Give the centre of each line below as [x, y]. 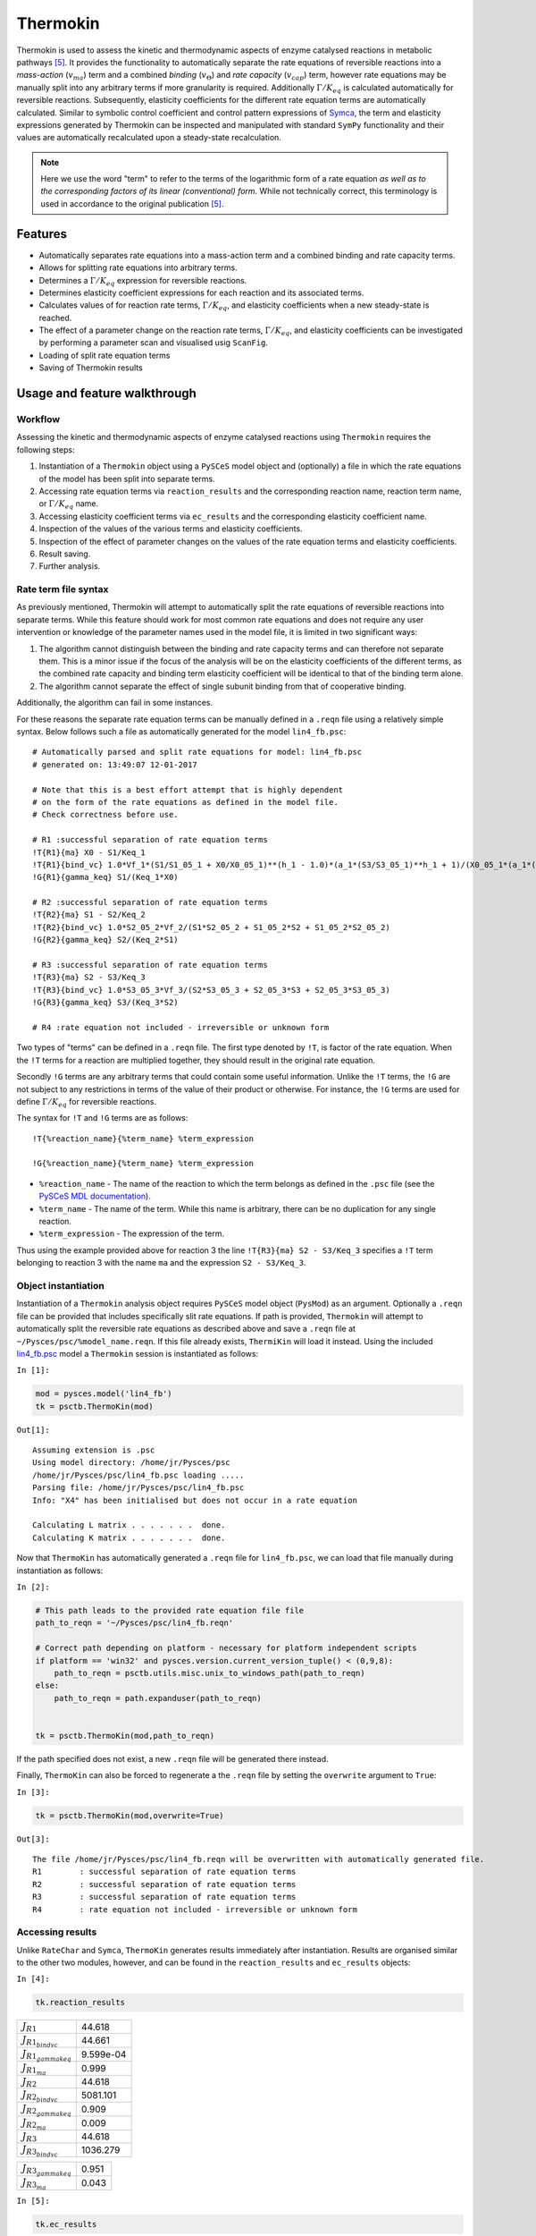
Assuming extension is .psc [94, 1450]
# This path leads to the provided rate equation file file [170, 1610]
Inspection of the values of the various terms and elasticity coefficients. [171, 529]
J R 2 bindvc [40, 2096]
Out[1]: [33, 1430]
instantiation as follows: [60, 1571]
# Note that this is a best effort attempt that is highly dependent [188, 790]
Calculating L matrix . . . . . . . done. [129, 1525]
